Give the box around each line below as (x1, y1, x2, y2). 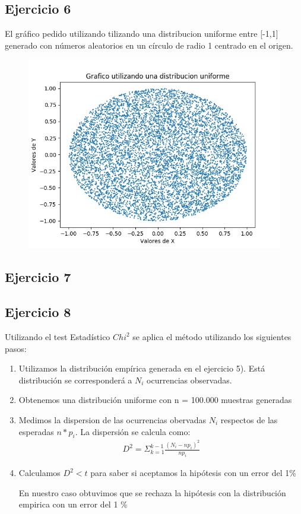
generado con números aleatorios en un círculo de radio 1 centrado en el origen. (5, 39, 293, 51)
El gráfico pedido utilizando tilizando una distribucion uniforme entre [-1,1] (5, 27, 278, 40)
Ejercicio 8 (5, 303, 71, 321)
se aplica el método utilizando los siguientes (132, 330, 292, 342)
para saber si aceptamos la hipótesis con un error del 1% (90, 467, 296, 479)
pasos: (5, 342, 27, 354)
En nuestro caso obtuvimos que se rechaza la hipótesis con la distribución (18, 486, 286, 499)
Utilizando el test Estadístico (5, 330, 110, 342)
